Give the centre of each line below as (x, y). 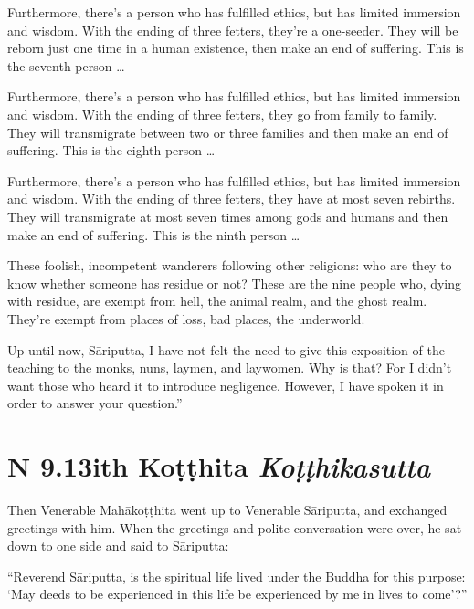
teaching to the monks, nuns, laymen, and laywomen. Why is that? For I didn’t (230, 367)
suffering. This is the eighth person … (111, 150)
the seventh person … (66, 65)
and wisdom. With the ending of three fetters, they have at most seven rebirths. (232, 199)
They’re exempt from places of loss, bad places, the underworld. (186, 318)
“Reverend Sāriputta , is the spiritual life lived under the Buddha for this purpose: (237, 576)
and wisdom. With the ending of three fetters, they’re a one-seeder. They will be (233, 30)
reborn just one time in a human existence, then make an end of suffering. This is (236, 48)
